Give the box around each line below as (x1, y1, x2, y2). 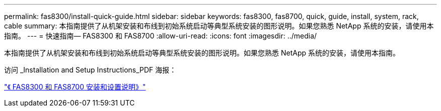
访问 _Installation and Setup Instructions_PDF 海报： (4, 65, 177, 74)
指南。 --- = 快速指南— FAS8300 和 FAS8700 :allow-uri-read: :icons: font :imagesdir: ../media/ (4, 31, 317, 40)
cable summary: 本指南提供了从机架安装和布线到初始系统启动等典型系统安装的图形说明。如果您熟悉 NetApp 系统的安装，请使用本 (4, 21, 434, 30)
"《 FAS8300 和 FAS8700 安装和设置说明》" (4, 82, 146, 91)
